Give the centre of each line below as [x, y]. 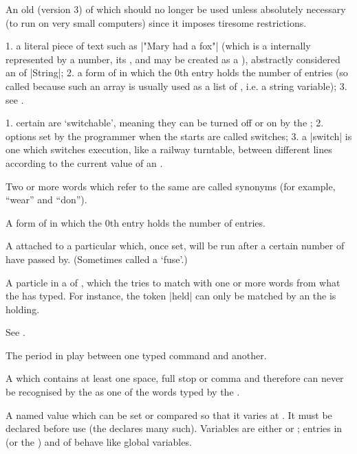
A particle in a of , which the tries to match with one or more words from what [173, 282]
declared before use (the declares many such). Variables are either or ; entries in [174, 428]
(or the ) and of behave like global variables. [99, 441]
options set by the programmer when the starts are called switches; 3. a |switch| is [179, 136]
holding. [23, 309]
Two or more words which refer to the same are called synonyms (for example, [171, 186]
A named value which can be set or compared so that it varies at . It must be [169, 415]
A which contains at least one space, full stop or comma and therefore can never [175, 378]
